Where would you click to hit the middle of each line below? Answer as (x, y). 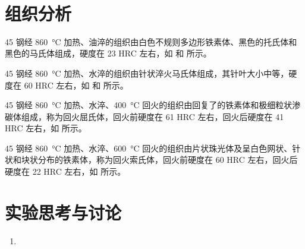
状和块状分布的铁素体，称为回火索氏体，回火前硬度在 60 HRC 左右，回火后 (151, 160)
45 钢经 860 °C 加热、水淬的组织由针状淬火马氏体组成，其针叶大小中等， (147, 73)
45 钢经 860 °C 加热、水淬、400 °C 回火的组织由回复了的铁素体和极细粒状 (149, 105)
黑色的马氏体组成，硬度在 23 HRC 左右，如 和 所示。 (108, 53)
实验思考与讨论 (63, 212)
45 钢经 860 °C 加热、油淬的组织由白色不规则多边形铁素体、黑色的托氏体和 (151, 41)
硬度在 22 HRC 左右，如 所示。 (65, 171)
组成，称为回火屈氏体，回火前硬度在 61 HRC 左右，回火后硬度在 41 (152, 116)
